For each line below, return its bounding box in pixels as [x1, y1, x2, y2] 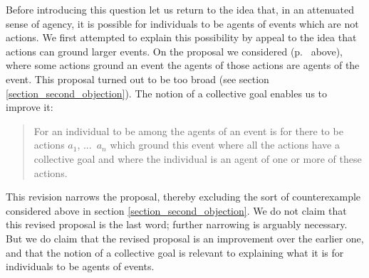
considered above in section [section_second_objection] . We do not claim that [6, 203, 347, 218]
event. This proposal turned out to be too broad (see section [6, 71, 269, 86]
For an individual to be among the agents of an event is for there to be [33, 123, 343, 138]
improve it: [6, 100, 53, 114]
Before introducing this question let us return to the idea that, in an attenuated [6, 2, 355, 16]
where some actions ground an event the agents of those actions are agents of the [6, 58, 360, 73]
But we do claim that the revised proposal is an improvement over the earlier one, [6, 230, 364, 245]
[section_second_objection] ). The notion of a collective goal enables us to [6, 85, 328, 100]
